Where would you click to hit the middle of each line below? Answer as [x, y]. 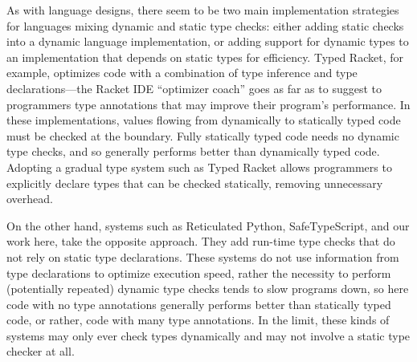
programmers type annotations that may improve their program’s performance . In [208, 104]
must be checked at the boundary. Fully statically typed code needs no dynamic [203, 135]
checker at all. [41, 351]
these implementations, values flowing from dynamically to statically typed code [204, 120]
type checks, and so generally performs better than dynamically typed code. [193, 151]
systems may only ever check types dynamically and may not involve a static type [208, 335]
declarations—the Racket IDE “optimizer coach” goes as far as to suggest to [194, 88]
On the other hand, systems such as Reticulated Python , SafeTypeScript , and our [208, 225]
